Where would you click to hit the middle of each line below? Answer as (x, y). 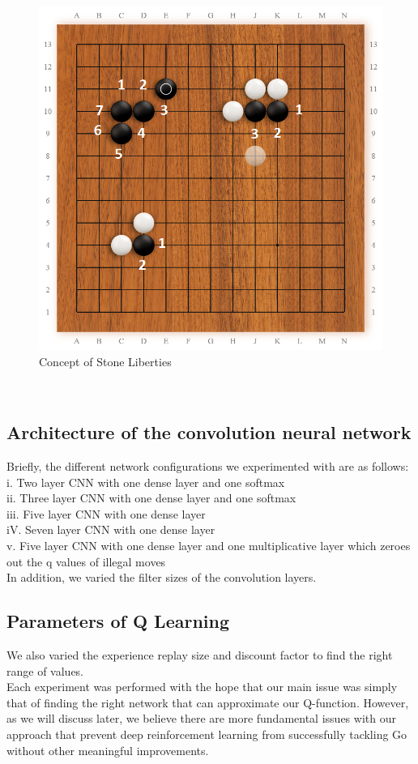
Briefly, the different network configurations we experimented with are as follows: (208, 465)
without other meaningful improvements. (108, 750)
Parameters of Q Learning (118, 621)
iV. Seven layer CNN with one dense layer (111, 529)
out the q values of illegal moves (86, 561)
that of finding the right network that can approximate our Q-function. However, (208, 702)
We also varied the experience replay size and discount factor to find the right (200, 654)
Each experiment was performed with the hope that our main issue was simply (202, 687)
